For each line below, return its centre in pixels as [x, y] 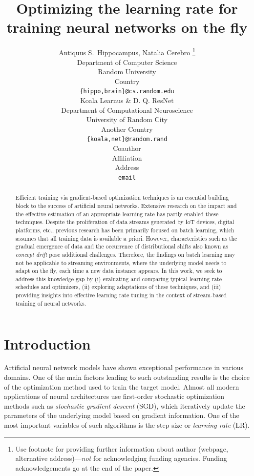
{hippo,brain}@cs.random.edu [127, 92]
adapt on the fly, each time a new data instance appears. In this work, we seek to [119, 271]
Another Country [127, 129]
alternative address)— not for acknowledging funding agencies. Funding [121, 458]
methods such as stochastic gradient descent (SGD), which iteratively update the [125, 405]
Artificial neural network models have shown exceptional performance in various [124, 367]
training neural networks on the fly [127, 27]
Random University [127, 72]
